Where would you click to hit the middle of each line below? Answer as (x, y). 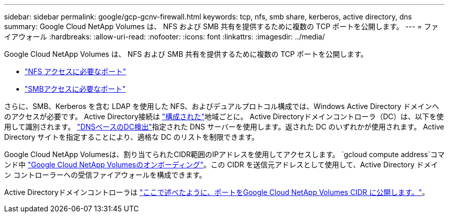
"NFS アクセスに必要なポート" (76, 71)
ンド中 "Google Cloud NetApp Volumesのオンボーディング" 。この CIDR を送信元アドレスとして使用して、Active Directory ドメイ (221, 165)
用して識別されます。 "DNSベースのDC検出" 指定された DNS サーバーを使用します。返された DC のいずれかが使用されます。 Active (224, 127)
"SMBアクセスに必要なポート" (75, 89)
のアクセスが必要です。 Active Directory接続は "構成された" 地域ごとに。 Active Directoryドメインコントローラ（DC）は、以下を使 (224, 116)
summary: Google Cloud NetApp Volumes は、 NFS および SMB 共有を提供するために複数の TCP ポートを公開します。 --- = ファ (221, 26)
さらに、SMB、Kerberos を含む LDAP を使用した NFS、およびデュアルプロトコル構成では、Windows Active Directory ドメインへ (222, 106)
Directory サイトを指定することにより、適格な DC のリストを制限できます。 (131, 137)
